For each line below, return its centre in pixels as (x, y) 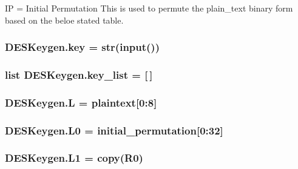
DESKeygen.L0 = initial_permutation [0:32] (114, 130)
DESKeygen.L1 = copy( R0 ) (74, 158)
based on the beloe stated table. (64, 20)
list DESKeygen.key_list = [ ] (79, 74)
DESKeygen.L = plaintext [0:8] (81, 102)
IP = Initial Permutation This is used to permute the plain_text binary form (149, 8)
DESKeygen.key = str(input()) (82, 47)
